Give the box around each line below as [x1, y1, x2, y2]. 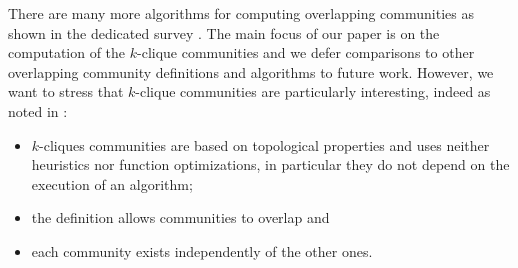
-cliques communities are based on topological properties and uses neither [39, 134, 490, 155]
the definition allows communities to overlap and [31, 207, 330, 228]
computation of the [8, 42, 126, 63]
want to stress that [8, 81, 124, 102]
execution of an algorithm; [31, 173, 193, 194]
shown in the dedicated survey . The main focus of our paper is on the [8, 22, 440, 43]
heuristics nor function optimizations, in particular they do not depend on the [31, 154, 510, 175]
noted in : [8, 100, 68, 121]
